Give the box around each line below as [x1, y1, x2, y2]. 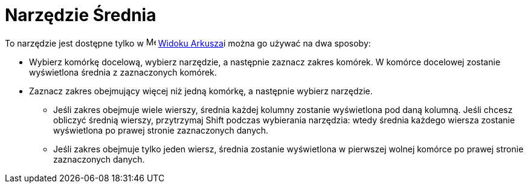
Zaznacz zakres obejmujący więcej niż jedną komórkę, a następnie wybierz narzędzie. [29, 85, 373, 96]
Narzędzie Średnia [5, 5, 156, 25]
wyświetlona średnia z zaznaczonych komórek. [29, 66, 217, 77]
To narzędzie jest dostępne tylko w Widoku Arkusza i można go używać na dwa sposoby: [5, 37, 371, 48]
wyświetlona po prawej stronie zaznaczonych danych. [53, 125, 269, 135]
